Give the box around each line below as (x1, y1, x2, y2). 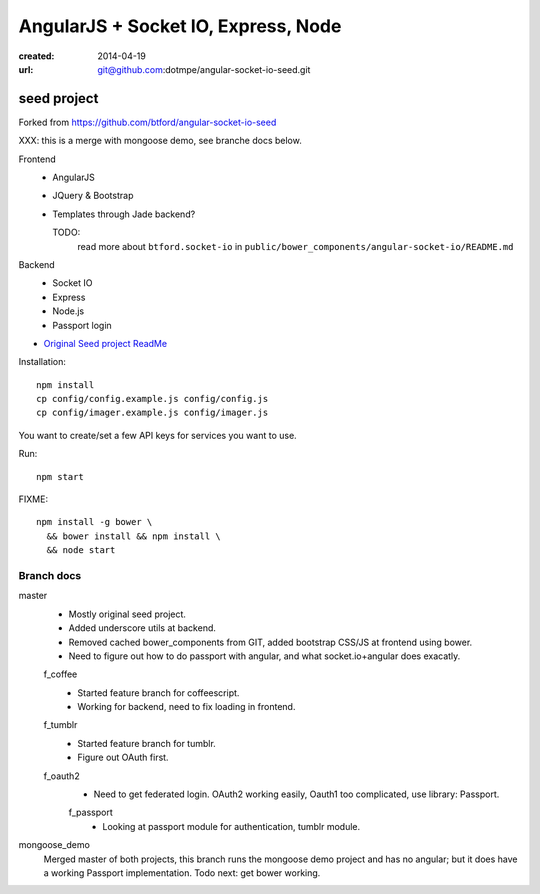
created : (18, 50, 55, 62)
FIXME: (18, 493, 49, 505)
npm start (36, 471, 84, 482)
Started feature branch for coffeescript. (77, 686, 240, 699)
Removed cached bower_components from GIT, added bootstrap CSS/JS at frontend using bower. (68, 636, 473, 648)
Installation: (18, 356, 67, 368)
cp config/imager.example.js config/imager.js (36, 407, 269, 419)
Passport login (52, 319, 112, 331)
